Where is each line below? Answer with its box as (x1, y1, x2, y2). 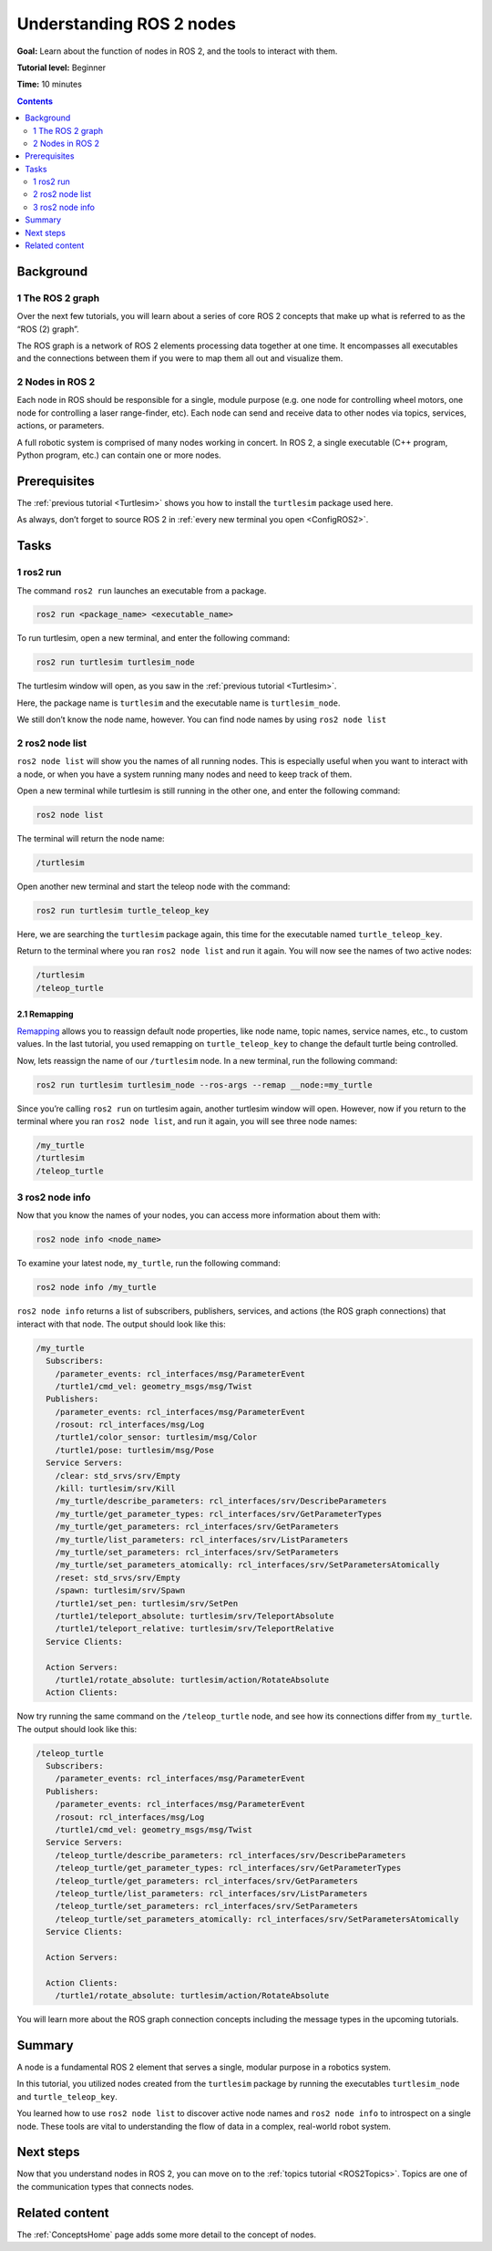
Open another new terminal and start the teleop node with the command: (16, 881, 291, 893)
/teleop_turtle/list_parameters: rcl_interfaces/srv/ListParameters (55, 1888, 368, 1898)
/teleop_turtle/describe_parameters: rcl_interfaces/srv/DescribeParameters (55, 1850, 406, 1860)
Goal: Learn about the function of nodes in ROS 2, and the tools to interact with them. (16, 46, 338, 57)
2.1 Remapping (16, 1008, 74, 1020)
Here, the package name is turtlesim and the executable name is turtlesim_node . (16, 697, 341, 708)
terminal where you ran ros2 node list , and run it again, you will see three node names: (16, 1115, 357, 1126)
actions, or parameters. (16, 420, 105, 431)
